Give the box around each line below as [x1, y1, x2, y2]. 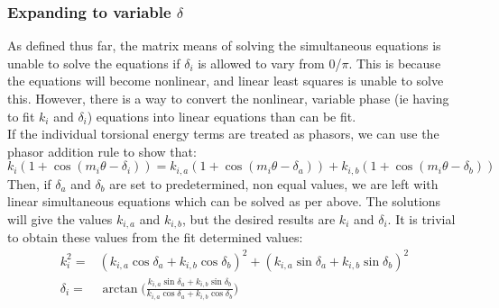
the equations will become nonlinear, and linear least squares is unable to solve [7, 71, 444, 90]
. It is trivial [387, 210, 456, 229]
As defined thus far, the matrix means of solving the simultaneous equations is [7, 36, 441, 55]
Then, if [7, 174, 51, 193]
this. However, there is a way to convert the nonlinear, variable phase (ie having [7, 89, 449, 107]
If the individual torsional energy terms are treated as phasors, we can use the [7, 124, 439, 143]
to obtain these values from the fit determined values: [7, 228, 303, 247]
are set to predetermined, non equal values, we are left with [109, 174, 439, 193]
